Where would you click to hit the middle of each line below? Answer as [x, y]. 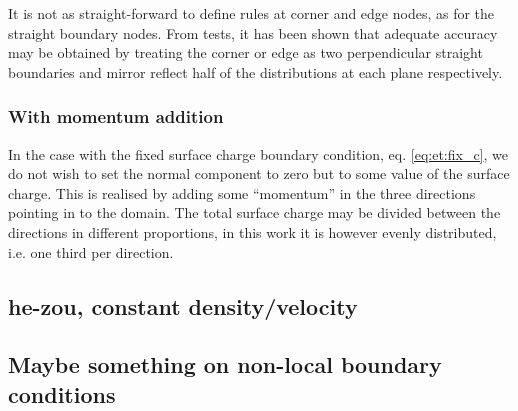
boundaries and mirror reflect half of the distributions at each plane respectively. [255, 71]
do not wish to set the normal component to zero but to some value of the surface [259, 173]
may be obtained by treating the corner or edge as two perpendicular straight [245, 52]
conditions [62, 393]
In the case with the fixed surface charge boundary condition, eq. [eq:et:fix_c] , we [258, 153]
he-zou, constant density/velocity [183, 305]
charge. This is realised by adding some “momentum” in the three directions [242, 192]
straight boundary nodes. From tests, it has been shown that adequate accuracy [253, 32]
